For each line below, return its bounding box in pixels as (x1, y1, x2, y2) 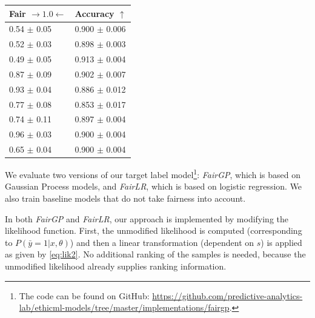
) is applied (260, 236, 302, 248)
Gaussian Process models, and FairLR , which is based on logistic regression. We (5, 180, 302, 193)
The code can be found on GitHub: (19, 289, 150, 302)
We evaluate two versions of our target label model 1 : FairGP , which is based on (5, 167, 300, 181)
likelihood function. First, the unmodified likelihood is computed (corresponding (5, 224, 302, 237)
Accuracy (75, 7, 114, 19)
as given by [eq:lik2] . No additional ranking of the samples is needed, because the (5, 248, 306, 260)
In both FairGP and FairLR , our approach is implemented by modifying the (5, 212, 289, 225)
